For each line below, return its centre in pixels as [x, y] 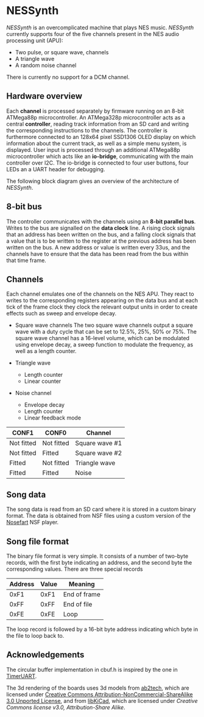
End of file [78, 604]
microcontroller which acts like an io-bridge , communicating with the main [100, 156]
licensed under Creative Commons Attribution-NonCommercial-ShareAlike [100, 694]
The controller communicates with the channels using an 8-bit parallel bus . [101, 221]
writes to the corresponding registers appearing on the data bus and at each [102, 301]
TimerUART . [22, 676]
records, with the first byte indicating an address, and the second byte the [99, 562]
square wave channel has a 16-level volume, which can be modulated [102, 338]
